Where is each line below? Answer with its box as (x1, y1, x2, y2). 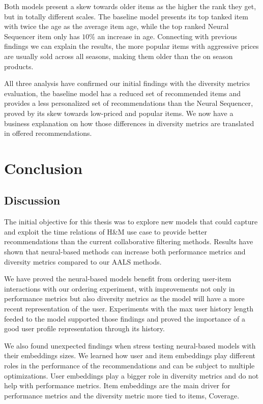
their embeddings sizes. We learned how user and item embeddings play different (4, 350, 256, 361)
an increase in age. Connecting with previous (97, 31, 238, 41)
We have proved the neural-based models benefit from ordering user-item (4, 273, 231, 284)
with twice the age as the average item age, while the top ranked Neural (4, 21, 229, 32)
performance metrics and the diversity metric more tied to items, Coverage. (4, 390, 240, 400)
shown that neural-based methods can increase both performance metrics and (4, 246, 246, 257)
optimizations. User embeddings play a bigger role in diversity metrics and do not (4, 370, 259, 381)
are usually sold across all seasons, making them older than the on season (4, 50, 233, 61)
